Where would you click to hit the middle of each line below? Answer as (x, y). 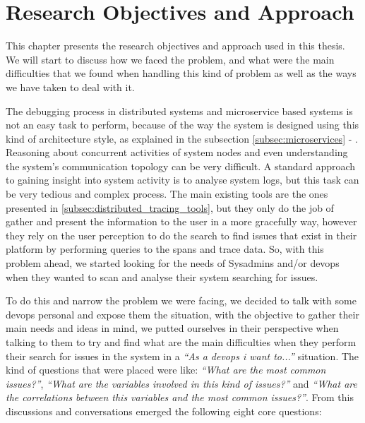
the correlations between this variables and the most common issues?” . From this (180, 397)
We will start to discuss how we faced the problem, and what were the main (170, 59)
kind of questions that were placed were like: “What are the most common (166, 370)
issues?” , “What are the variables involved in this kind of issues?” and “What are (181, 383)
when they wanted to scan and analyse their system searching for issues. (162, 276)
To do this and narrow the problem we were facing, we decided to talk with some (181, 300)
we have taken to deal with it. (70, 87)
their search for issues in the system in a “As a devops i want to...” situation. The (182, 356)
